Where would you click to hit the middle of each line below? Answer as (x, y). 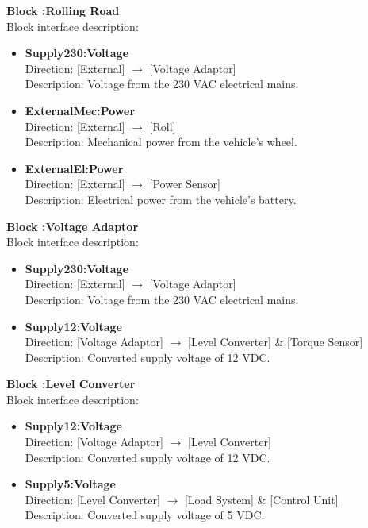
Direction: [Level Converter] (92, 499)
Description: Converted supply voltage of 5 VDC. (145, 515)
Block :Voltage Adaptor (73, 226)
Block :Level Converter (71, 384)
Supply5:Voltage (70, 484)
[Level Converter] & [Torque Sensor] (275, 342)
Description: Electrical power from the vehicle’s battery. (161, 199)
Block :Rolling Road (63, 10)
